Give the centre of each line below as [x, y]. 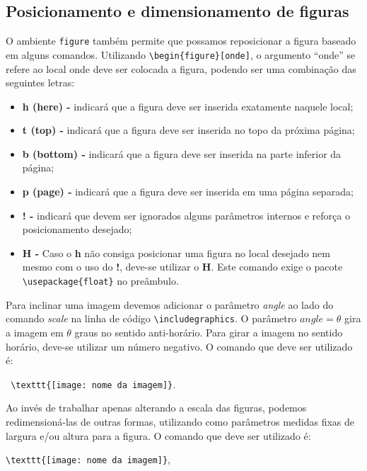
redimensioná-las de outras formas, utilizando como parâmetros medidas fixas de [180, 421]
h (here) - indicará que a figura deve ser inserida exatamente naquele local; [188, 106]
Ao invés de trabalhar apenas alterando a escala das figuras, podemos [156, 408]
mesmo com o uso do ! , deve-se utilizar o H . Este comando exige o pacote [182, 267]
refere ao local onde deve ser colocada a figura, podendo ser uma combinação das [181, 68]
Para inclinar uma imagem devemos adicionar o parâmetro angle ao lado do [170, 304]
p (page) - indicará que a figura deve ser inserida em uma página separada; [188, 192]
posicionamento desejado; [77, 229]
